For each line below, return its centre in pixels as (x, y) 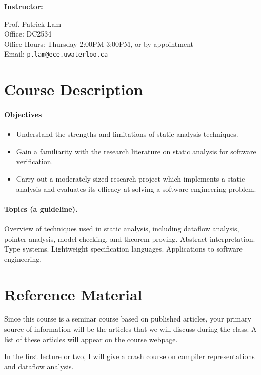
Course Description (74, 89)
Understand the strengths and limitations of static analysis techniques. (127, 134)
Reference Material (73, 294)
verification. (35, 161)
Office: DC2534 (28, 34)
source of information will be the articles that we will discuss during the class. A (130, 329)
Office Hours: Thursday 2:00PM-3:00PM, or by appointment (99, 43)
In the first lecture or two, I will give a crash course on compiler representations (129, 356)
